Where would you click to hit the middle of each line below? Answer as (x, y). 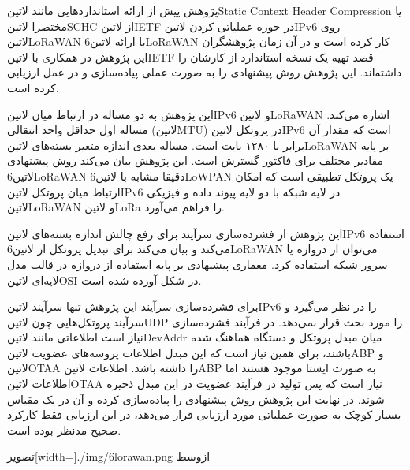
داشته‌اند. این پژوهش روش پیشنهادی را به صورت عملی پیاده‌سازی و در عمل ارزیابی (205, 72)
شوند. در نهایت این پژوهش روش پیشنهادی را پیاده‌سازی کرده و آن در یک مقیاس (196, 399)
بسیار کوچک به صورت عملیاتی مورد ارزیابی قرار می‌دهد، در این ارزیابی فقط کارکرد (204, 414)
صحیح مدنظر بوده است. (64, 429)
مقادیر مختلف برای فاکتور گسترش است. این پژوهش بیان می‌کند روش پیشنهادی (196, 160)
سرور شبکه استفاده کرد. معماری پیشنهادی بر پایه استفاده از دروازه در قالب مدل (198, 264)
